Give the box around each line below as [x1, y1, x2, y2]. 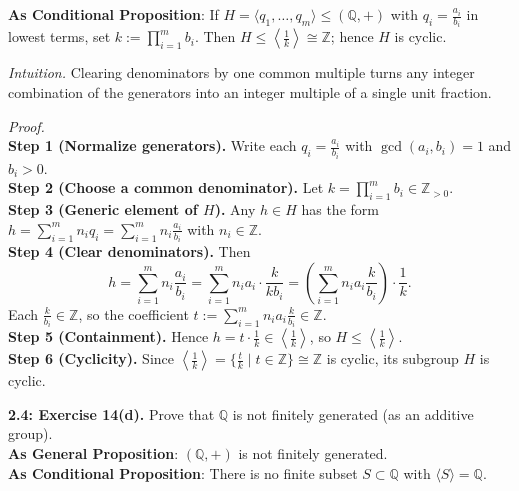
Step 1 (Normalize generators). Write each [8, 135, 297, 156]
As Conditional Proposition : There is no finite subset [8, 462, 358, 483]
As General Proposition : [8, 443, 179, 464]
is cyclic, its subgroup [326, 348, 459, 369]
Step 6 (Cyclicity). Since [8, 348, 174, 369]
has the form [301, 199, 379, 220]
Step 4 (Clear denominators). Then [8, 241, 251, 262]
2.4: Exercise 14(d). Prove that [8, 403, 215, 424]
